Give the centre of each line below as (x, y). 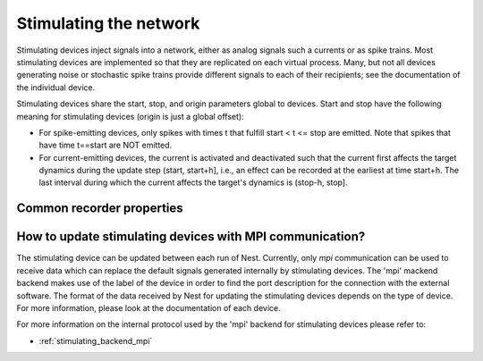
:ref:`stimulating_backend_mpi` (96, 340)
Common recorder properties (100, 209)
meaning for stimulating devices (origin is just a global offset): (131, 116)
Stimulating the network (108, 23)
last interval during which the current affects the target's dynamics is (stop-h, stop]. (193, 182)
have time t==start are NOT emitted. (106, 145)
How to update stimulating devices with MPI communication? (191, 237)
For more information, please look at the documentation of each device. (148, 307)
